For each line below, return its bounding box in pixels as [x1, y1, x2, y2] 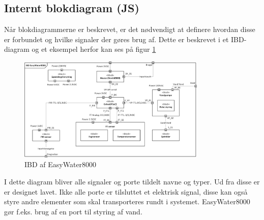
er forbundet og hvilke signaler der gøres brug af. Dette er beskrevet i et [4, 34, 229, 44]
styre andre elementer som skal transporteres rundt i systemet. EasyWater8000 [4, 196, 250, 207]
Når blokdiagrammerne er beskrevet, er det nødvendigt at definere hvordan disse [4, 24, 255, 35]
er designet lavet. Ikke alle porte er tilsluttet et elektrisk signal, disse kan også [4, 186, 248, 197]
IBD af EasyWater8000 [24, 159, 97, 170]
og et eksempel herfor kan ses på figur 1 [32, 44, 156, 54]
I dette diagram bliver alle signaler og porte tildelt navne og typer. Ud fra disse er [4, 176, 260, 186]
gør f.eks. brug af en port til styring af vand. [4, 206, 142, 216]
